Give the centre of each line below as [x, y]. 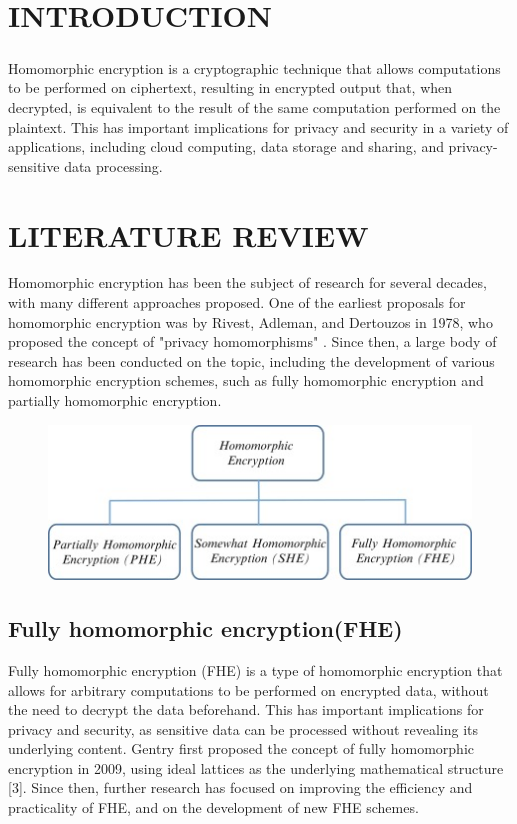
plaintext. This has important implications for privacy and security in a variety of [258, 126]
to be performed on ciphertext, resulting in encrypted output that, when [230, 87]
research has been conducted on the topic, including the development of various [251, 360]
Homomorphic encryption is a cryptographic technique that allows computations [254, 67]
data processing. [113, 165]
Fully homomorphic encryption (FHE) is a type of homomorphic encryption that [255, 669]
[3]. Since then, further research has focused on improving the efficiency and [240, 787]
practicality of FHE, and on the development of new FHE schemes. [213, 807]
